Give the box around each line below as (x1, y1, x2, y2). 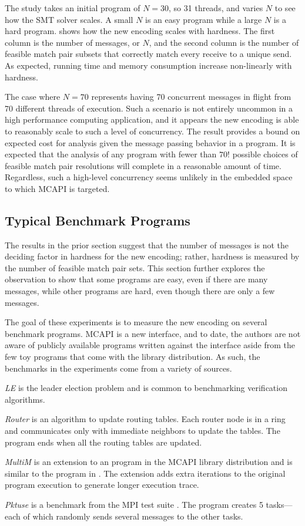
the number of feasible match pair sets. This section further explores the (5, 261, 265, 274)
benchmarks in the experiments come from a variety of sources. (5, 362, 232, 374)
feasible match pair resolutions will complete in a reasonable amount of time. (5, 159, 281, 171)
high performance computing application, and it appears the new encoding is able (5, 113, 299, 126)
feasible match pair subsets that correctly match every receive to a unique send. (5, 48, 292, 60)
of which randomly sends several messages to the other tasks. (23, 510, 243, 522)
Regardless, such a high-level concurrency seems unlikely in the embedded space (5, 171, 293, 183)
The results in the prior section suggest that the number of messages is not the (5, 238, 289, 251)
